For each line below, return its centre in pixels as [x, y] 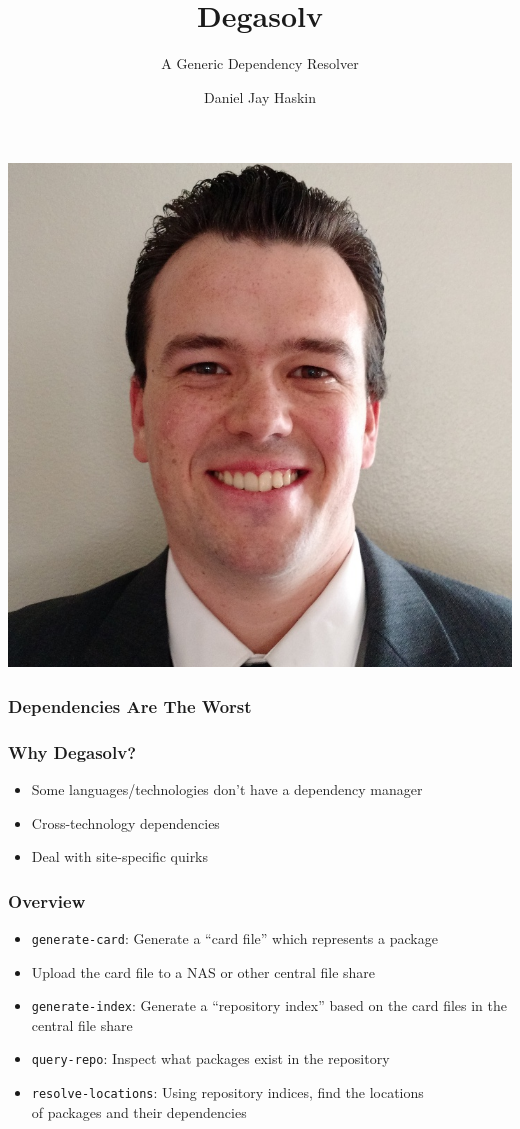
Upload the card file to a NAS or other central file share [203, 971]
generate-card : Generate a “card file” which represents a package [234, 937]
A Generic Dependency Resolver [260, 63]
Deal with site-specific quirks [120, 856]
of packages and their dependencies [139, 1111]
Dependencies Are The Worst [130, 705]
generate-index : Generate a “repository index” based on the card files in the [269, 1005]
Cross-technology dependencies [125, 822]
